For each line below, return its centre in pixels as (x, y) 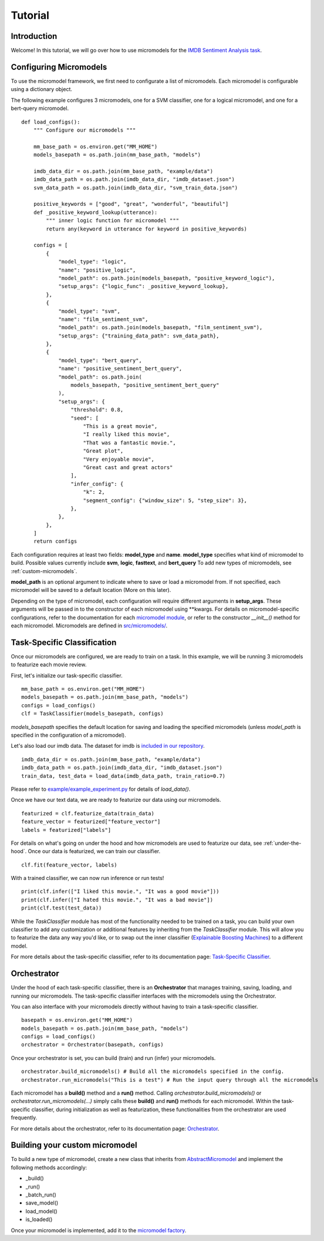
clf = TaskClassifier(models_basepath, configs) (92, 714)
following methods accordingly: (49, 1168)
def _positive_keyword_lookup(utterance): (95, 212)
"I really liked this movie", (126, 434)
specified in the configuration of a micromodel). (68, 735)
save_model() (42, 1203)
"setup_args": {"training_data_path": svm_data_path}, (139, 336)
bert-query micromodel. (40, 108)
